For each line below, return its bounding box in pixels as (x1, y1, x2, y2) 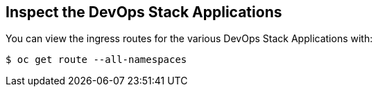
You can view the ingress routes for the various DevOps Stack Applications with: (6, 33, 373, 45)
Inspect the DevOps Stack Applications (6, 3, 282, 21)
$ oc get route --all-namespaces (6, 54, 187, 66)
